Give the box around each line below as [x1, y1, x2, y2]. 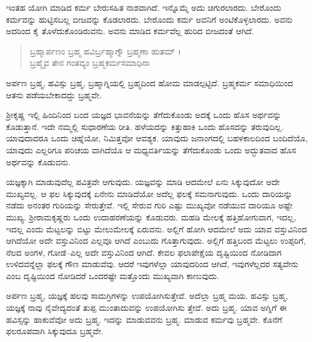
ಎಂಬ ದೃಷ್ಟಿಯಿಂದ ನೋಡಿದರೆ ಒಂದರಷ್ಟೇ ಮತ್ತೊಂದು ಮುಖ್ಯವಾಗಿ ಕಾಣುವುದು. [6, 269, 219, 282]
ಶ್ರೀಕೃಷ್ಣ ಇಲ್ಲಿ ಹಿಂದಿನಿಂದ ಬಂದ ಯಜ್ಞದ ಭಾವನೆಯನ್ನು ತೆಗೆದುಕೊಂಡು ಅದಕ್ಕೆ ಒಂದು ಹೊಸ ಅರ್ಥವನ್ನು [6, 108, 281, 121]
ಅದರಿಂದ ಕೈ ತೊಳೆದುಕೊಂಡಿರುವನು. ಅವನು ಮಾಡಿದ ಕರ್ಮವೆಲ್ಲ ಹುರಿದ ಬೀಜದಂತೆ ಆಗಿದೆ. [6, 25, 255, 37]
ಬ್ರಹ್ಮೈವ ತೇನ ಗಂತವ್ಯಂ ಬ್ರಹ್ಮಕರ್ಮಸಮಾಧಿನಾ [29, 56, 150, 69]
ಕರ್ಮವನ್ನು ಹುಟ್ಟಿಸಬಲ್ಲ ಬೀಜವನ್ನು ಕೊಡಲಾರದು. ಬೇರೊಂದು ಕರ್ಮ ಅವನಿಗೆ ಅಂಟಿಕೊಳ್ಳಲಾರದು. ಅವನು [6, 13, 293, 25]
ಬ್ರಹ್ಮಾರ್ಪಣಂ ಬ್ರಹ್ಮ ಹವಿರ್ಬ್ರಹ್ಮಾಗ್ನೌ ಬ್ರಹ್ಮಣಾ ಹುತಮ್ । [29, 44, 181, 57]
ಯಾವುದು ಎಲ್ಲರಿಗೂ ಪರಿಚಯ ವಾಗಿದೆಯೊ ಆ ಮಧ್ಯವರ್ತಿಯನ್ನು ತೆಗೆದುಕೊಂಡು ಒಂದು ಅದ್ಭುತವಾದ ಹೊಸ [6, 143, 296, 156]
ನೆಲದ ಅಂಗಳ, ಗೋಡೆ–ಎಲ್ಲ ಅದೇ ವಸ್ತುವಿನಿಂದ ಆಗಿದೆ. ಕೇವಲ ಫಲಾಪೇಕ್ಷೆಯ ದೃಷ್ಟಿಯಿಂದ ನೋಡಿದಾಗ [6, 246, 282, 258]
